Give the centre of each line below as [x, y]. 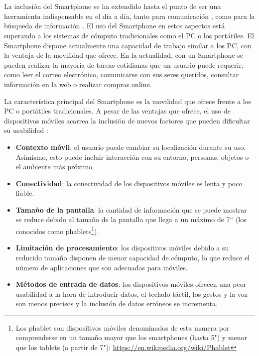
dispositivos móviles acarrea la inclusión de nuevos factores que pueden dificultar [127, 120]
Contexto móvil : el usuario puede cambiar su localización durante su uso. [131, 147]
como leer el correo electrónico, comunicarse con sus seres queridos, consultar [122, 74]
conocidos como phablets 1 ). [57, 230]
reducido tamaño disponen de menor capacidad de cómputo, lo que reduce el [132, 257]
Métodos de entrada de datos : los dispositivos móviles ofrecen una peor [131, 284]
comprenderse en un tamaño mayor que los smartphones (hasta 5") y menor [131, 337]
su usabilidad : [26, 130]
